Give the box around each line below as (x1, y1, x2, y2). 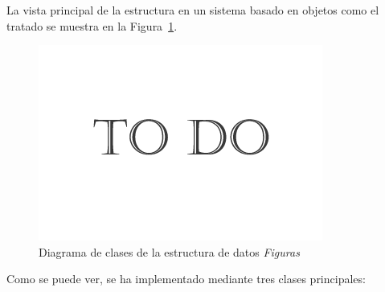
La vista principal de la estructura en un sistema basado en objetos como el (6, 2, 379, 18)
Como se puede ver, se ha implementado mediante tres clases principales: (6, 270, 366, 287)
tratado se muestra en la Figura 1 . (6, 17, 178, 34)
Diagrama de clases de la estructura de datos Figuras (39, 243, 300, 260)
